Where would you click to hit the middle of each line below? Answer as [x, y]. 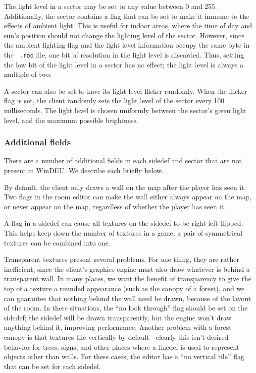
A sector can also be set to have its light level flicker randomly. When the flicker [126, 91]
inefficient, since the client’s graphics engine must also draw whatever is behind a [127, 269]
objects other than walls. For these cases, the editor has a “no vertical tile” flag [124, 356]
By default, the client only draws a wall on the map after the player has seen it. [125, 187]
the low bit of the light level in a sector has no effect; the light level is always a [124, 64]
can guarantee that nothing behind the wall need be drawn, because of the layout [128, 298]
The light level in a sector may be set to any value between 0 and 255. [111, 6]
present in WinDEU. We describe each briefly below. [84, 170]
